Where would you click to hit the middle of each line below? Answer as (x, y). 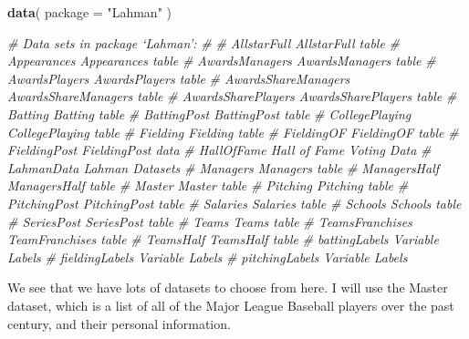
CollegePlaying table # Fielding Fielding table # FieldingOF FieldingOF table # (233, 132)
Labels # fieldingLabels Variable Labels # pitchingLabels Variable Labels (208, 257)
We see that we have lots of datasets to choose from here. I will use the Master (228, 288)
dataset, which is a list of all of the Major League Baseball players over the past (231, 305)
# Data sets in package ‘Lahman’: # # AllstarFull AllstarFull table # (204, 42)
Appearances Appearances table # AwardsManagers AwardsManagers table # (222, 61)
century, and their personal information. (119, 323)
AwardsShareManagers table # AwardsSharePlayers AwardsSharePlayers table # (232, 96)
